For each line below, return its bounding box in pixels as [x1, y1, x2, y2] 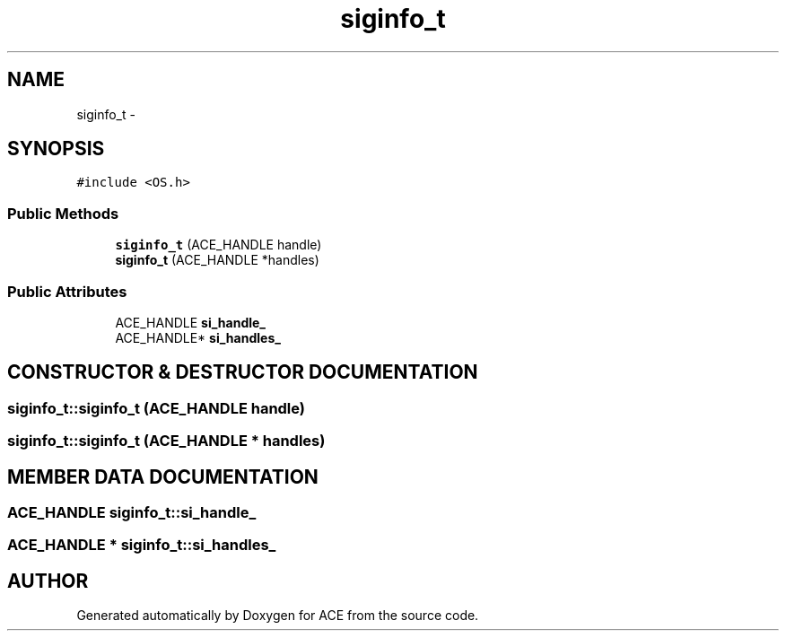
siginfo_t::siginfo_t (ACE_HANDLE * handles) [7, 432, 326, 450]
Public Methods [7, 204, 119, 223]
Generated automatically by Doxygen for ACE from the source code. [76, 607, 479, 624]
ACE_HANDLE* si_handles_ [115, 329, 281, 345]
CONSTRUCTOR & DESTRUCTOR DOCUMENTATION [7, 361, 478, 384]
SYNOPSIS [7, 137, 105, 161]
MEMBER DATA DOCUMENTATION [7, 465, 319, 488]
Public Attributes [7, 282, 127, 301]
